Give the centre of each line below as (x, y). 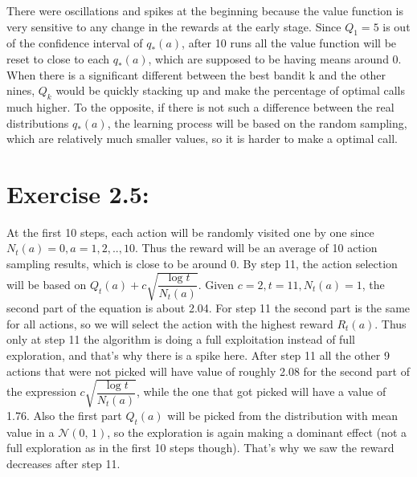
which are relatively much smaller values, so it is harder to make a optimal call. (202, 139)
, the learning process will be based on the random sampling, (257, 122)
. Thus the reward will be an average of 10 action (256, 248)
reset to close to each (58, 58)
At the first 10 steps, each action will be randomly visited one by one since (190, 232)
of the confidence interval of (75, 43)
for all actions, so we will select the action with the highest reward (170, 323)
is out (397, 26)
